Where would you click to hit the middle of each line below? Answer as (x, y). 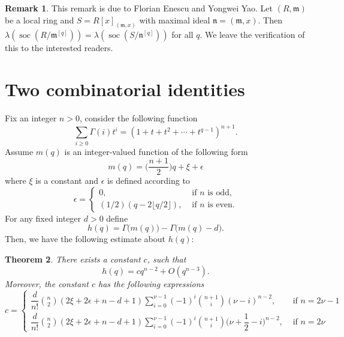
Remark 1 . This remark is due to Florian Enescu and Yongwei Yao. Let (139, 8)
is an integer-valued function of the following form (156, 151)
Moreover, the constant (47, 283)
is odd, (220, 193)
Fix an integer (31, 118)
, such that (167, 259)
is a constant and (67, 181)
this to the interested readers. (59, 48)
